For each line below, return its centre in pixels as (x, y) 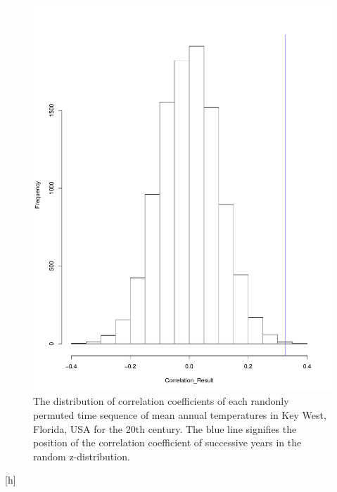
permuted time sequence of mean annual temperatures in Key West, (180, 415)
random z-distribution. (82, 456)
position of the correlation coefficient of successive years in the (167, 442)
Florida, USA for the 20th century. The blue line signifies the (165, 428)
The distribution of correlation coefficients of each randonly (161, 401)
